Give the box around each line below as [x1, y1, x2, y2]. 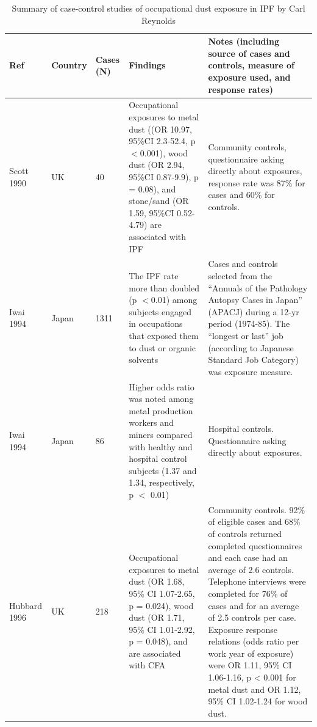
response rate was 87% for [208, 176, 305, 189]
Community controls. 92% [208, 503, 305, 516]
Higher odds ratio [129, 380, 194, 393]
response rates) [208, 82, 273, 95]
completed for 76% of [208, 586, 288, 599]
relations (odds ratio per [208, 635, 299, 648]
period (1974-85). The [208, 317, 290, 330]
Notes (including [208, 35, 280, 48]
